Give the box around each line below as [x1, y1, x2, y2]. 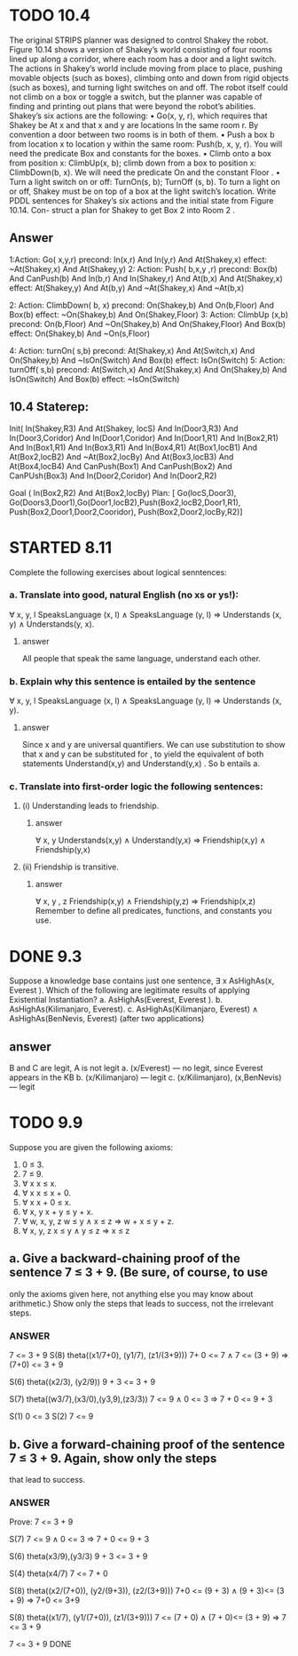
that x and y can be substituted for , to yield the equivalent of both [21, 748, 264, 760]
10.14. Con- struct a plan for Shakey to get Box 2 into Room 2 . [9, 204, 236, 215]
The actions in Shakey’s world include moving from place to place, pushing [9, 63, 283, 74]
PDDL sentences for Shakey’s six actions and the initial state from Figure [9, 195, 274, 205]
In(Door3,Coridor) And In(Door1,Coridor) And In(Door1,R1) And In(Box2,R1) [9, 432, 279, 443]
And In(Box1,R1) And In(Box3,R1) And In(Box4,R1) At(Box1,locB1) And [9, 442, 258, 452]
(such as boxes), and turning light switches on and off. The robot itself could [9, 82, 288, 92]
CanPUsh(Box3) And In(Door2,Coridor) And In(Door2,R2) [9, 470, 217, 481]
